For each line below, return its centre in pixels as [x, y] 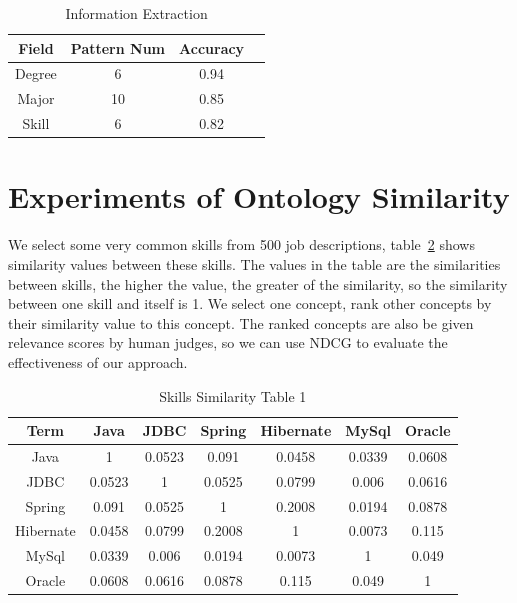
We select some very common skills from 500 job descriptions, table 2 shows [241, 244]
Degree [36, 73]
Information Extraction [136, 13]
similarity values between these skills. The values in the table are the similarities [254, 263]
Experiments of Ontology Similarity [259, 196]
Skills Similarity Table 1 [233, 395]
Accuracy [212, 47]
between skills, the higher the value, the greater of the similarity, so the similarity [258, 283]
